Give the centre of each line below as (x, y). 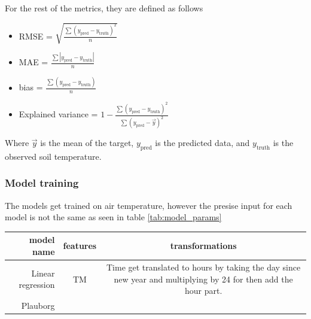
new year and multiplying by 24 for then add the (203, 279)
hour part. (203, 291)
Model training (42, 183)
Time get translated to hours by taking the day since (203, 267)
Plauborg (38, 305)
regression (37, 285)
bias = (31, 87)
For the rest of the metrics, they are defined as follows (104, 8)
